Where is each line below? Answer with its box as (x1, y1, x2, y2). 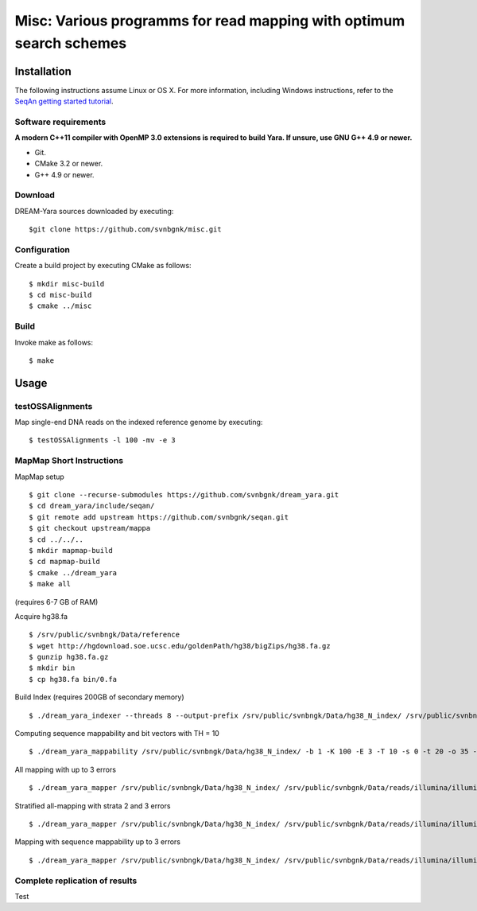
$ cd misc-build (29, 290, 92, 300)
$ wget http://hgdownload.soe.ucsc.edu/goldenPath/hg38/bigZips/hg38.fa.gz (29, 641, 331, 650)
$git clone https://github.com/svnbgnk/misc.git (29, 225, 222, 234)
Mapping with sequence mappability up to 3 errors (14, 837, 180, 847)
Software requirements (14, 116, 107, 127)
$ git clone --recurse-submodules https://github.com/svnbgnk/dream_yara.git (29, 490, 339, 500)
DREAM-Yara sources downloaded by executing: (14, 206, 174, 216)
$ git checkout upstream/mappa (29, 524, 151, 533)
